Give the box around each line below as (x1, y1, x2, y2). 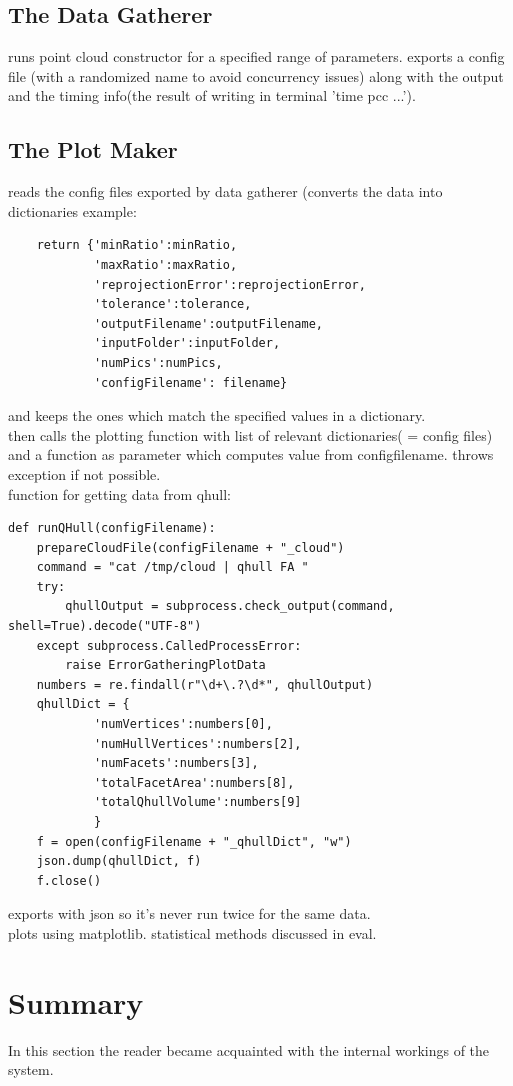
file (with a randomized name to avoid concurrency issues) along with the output (8, 65, 504, 86)
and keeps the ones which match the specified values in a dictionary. (8, 405, 426, 426)
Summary (8, 981, 144, 1022)
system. (8, 1059, 54, 1080)
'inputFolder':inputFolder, (93, 336, 281, 351)
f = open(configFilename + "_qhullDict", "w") (36, 834, 352, 849)
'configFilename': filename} (93, 375, 288, 390)
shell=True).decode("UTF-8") (8, 619, 202, 634)
